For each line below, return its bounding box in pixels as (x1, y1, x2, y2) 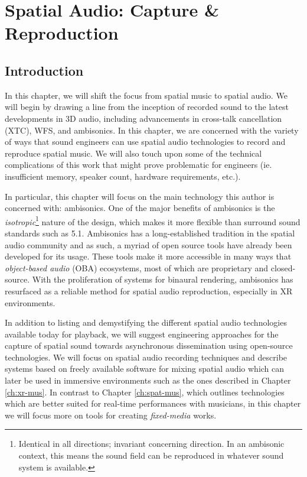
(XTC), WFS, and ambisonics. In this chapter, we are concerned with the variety (5, 124, 299, 136)
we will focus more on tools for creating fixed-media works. (5, 408, 217, 421)
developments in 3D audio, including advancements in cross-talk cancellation (5, 112, 282, 124)
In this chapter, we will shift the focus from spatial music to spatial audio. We (5, 89, 288, 101)
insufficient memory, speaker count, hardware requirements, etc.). (5, 170, 241, 182)
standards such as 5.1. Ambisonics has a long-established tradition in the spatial (5, 226, 295, 239)
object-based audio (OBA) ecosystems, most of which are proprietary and (5, 261, 269, 274)
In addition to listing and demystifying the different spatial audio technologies (5, 316, 287, 329)
